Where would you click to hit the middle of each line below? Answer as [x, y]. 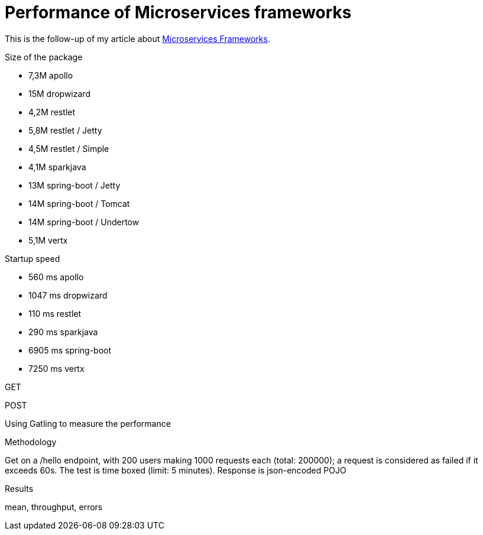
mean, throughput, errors [54, 507]
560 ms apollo [56, 277]
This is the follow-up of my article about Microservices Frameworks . [137, 38]
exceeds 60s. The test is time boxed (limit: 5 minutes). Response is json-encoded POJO [176, 470]
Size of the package [44, 57]
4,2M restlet [52, 112]
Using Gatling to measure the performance [88, 423]
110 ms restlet [55, 313]
